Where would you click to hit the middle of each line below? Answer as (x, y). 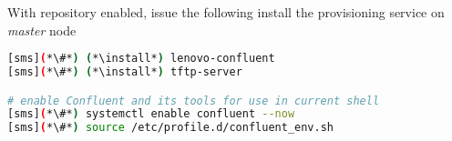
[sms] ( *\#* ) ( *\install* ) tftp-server (125, 72)
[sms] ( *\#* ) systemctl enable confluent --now (151, 114)
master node (42, 30)
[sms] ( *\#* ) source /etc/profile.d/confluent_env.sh (170, 128)
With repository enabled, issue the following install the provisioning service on (226, 12)
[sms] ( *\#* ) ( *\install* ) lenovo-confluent (141, 59)
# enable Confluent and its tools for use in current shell (194, 101)
